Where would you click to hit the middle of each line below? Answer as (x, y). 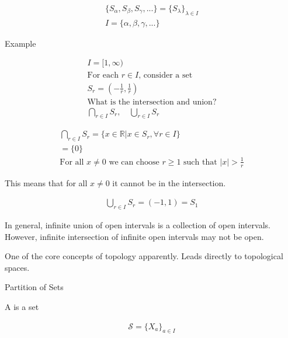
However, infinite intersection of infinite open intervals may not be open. (134, 236)
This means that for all (46, 182)
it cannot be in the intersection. (169, 182)
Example (20, 43)
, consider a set (166, 75)
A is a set (22, 307)
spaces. (17, 267)
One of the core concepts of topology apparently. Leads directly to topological (144, 256)
